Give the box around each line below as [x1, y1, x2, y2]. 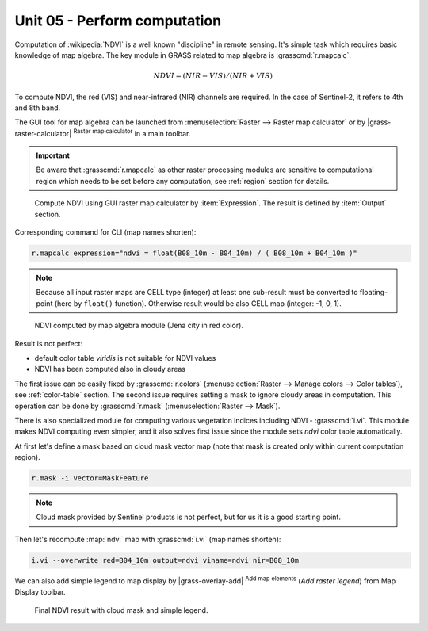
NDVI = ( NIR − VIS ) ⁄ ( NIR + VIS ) [153, 71, 273, 81]
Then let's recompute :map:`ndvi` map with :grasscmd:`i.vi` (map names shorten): [14, 534, 281, 544]
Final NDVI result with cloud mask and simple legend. [34, 605, 208, 614]
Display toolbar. [14, 587, 66, 597]
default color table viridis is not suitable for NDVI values [34, 353, 216, 362]
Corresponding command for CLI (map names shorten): [14, 228, 197, 237]
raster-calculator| [14, 128, 72, 138]
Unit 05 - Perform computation [14, 12, 222, 29]
